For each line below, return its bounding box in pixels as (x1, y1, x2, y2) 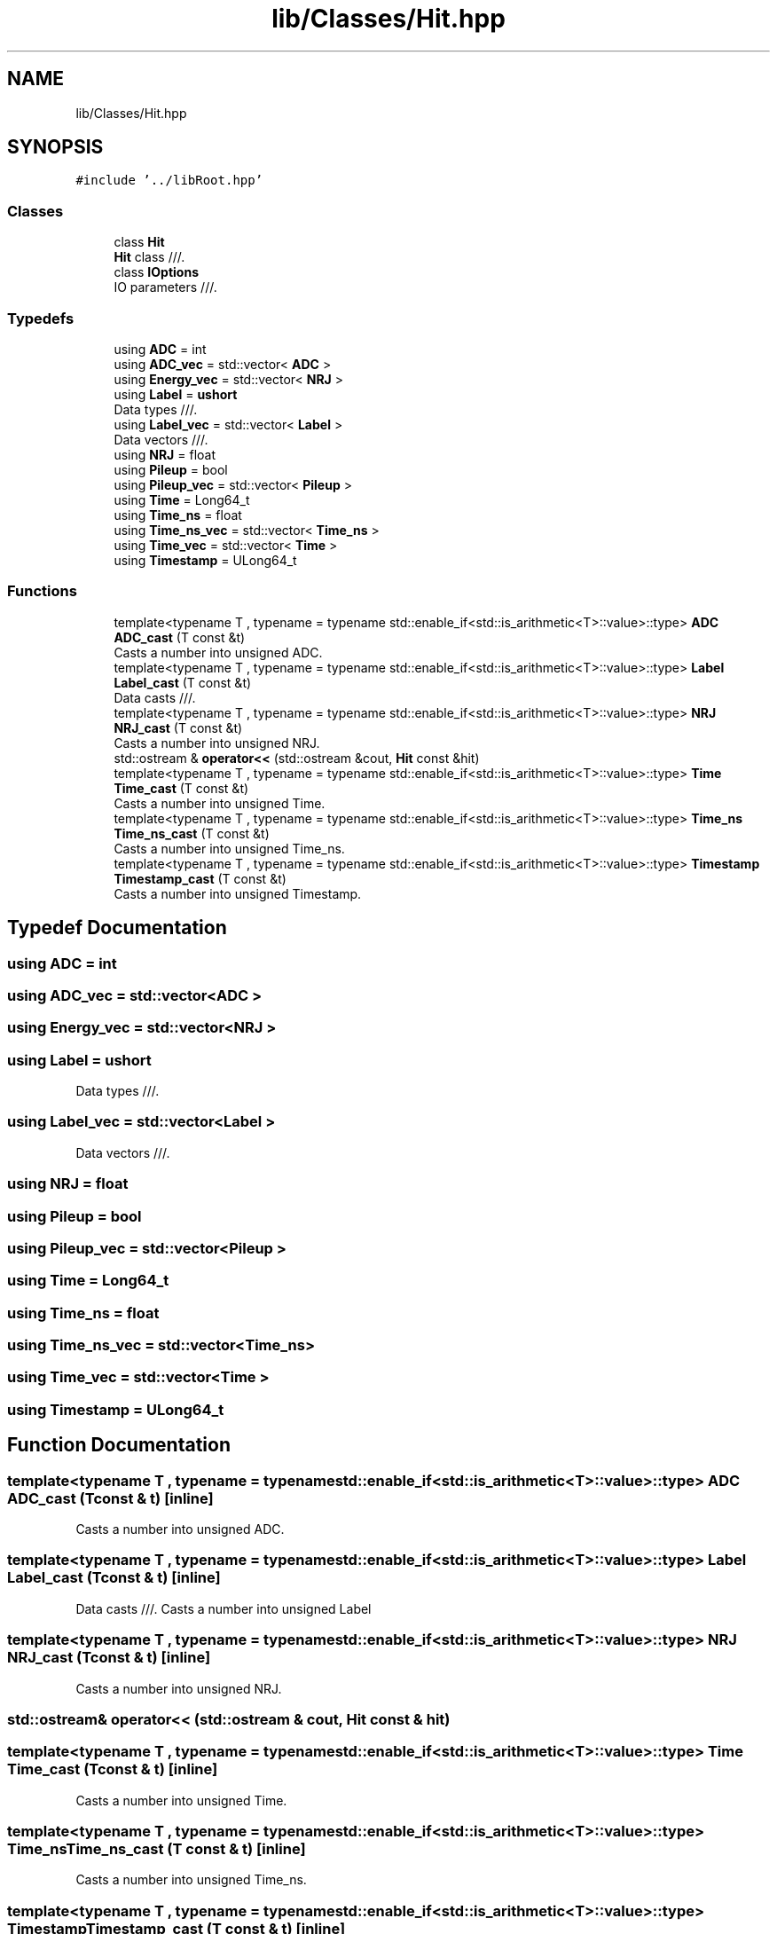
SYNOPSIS (7, 136, 104, 159)
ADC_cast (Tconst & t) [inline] (7, 1489, 214, 1507)
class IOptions (114, 264, 199, 280)
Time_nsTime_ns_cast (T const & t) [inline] (7, 1840, 306, 1858)
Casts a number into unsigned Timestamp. (114, 885, 362, 901)
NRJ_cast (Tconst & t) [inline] (7, 1648, 211, 1667)
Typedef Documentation (7, 916, 227, 939)
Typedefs (7, 309, 75, 327)
